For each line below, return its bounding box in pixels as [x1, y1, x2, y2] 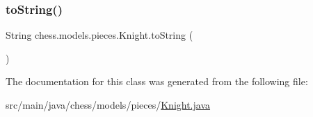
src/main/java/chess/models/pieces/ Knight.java [6, 98, 211, 111]
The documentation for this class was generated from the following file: [6, 74, 308, 89]
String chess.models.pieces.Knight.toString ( [6, 28, 193, 42]
